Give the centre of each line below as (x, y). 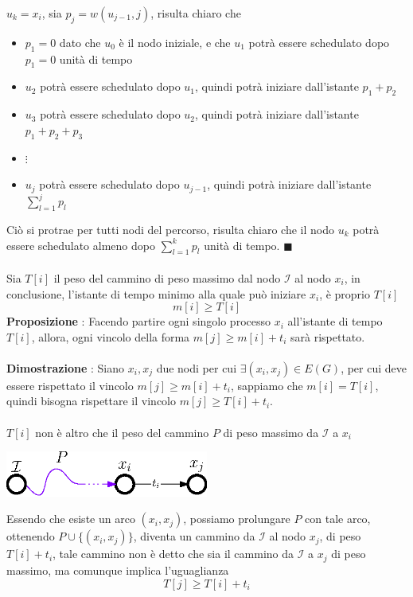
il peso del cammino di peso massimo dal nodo (167, 277)
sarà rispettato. (328, 336)
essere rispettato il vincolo (70, 385)
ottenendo (31, 536)
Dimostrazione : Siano (66, 367)
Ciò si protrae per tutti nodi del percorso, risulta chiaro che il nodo (170, 229)
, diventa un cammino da (194, 536)
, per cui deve (374, 367)
